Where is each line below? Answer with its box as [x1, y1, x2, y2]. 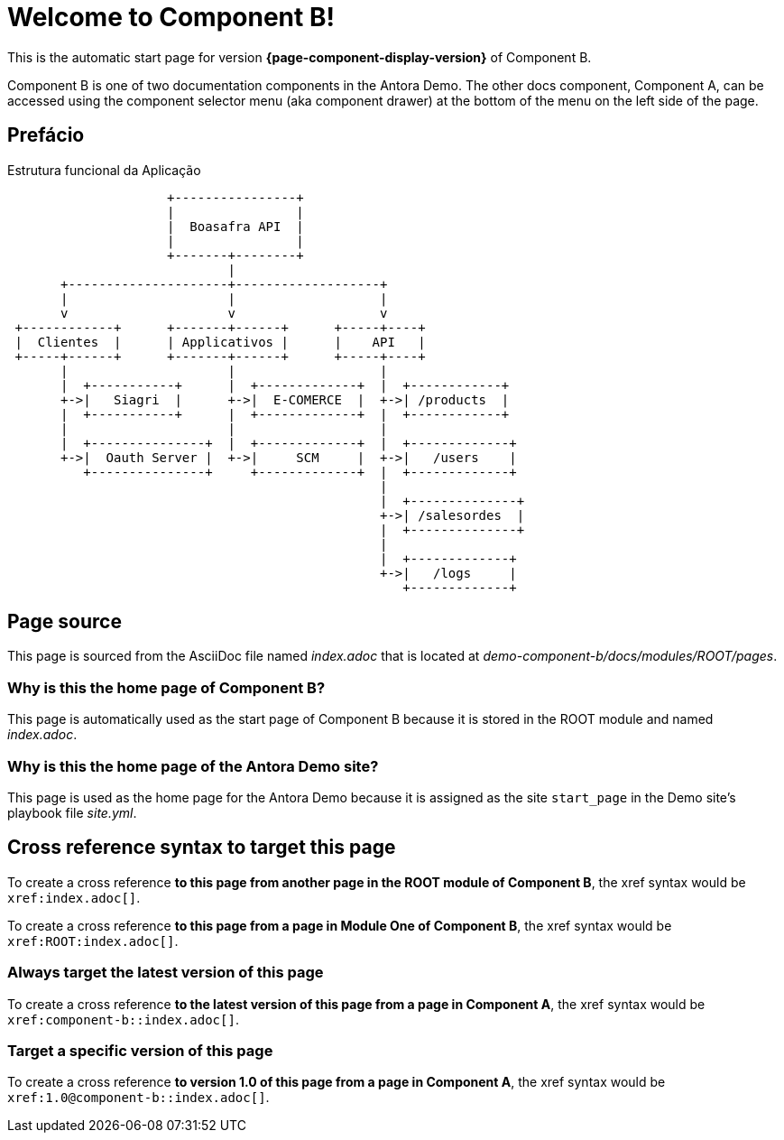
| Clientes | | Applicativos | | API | [14, 334, 426, 349]
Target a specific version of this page [7, 1041, 273, 1060]
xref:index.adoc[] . [7, 889, 141, 905]
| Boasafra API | [167, 218, 304, 234]
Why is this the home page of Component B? [7, 678, 326, 697]
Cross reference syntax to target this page [7, 836, 396, 859]
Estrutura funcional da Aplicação [7, 162, 201, 178]
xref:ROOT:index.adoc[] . [7, 932, 179, 949]
